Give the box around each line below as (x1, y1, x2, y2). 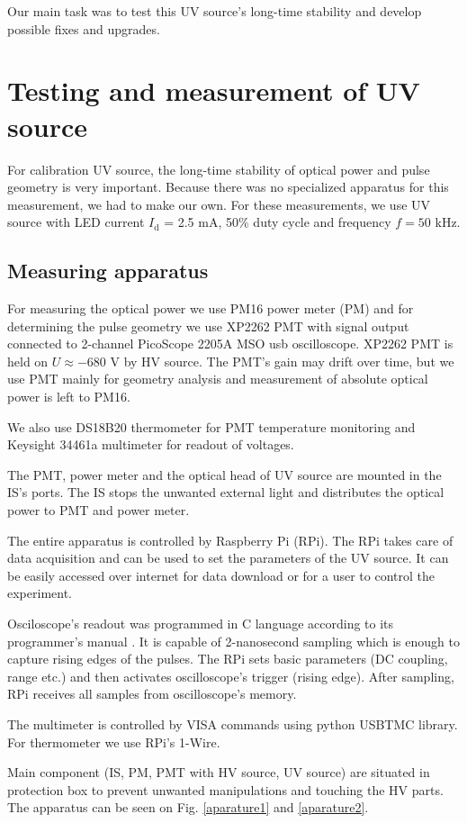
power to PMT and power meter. (7, 501, 190, 520)
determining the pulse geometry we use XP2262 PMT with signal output (7, 316, 409, 335)
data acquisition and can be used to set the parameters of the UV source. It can (7, 548, 449, 567)
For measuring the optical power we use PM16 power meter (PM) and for (7, 299, 414, 318)
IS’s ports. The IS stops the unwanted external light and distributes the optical (7, 483, 445, 502)
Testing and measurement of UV (7, 72, 420, 109)
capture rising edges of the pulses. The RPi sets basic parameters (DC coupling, (7, 649, 448, 668)
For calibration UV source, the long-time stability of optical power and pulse (7, 159, 430, 178)
